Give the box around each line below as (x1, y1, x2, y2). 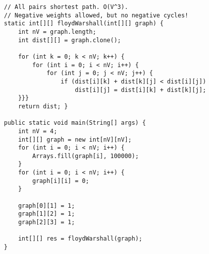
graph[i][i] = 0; (32, 177, 89, 184)
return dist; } (18, 102, 68, 110)
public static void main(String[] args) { (4, 119, 146, 127)
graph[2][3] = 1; (18, 219, 75, 226)
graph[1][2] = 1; (18, 210, 75, 218)
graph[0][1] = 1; (18, 202, 75, 209)
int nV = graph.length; (18, 28, 97, 35)
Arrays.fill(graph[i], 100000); (32, 152, 139, 160)
